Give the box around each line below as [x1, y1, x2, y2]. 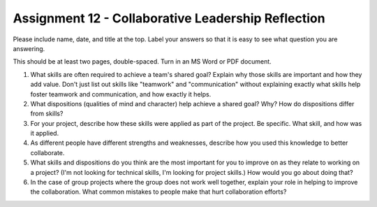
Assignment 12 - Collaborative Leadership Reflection [13, 10, 325, 26]
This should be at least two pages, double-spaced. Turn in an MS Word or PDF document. [13, 57, 272, 66]
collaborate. [30, 148, 65, 157]
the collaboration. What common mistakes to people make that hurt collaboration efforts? [30, 187, 287, 196]
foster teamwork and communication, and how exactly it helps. [30, 90, 212, 98]
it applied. [30, 129, 59, 138]
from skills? [30, 109, 64, 118]
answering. [13, 44, 45, 52]
